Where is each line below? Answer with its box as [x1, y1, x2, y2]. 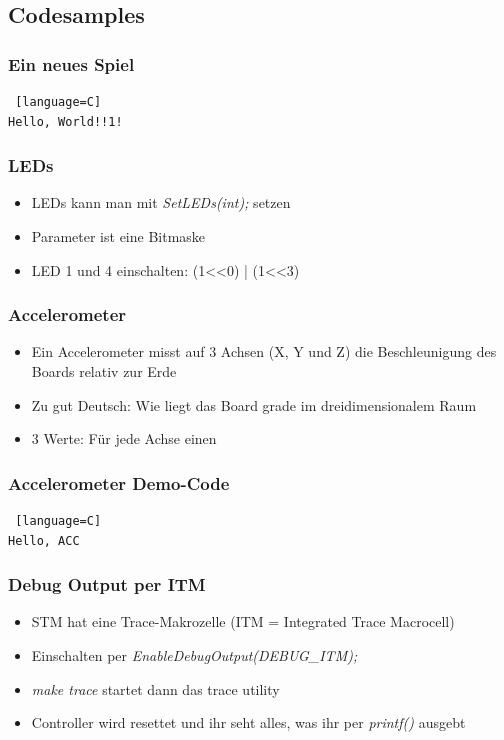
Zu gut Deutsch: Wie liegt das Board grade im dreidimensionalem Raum [31, 394, 477, 415]
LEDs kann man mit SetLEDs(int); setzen [31, 192, 291, 213]
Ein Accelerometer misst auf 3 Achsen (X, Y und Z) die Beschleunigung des [31, 341, 497, 362]
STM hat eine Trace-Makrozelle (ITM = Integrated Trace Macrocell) [31, 611, 455, 632]
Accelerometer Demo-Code [8, 470, 230, 495]
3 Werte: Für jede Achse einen [31, 428, 217, 449]
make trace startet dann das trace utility [31, 678, 280, 699]
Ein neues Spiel [8, 51, 135, 76]
